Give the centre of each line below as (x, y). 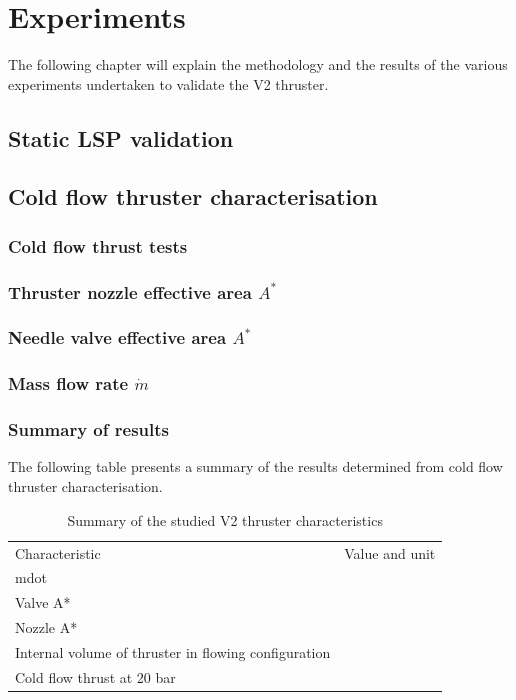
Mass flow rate (68, 383)
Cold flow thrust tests (98, 245)
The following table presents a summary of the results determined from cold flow (255, 466)
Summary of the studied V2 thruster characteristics (225, 519)
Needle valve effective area (117, 337)
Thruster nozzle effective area (130, 291)
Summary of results (88, 429)
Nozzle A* (46, 627)
